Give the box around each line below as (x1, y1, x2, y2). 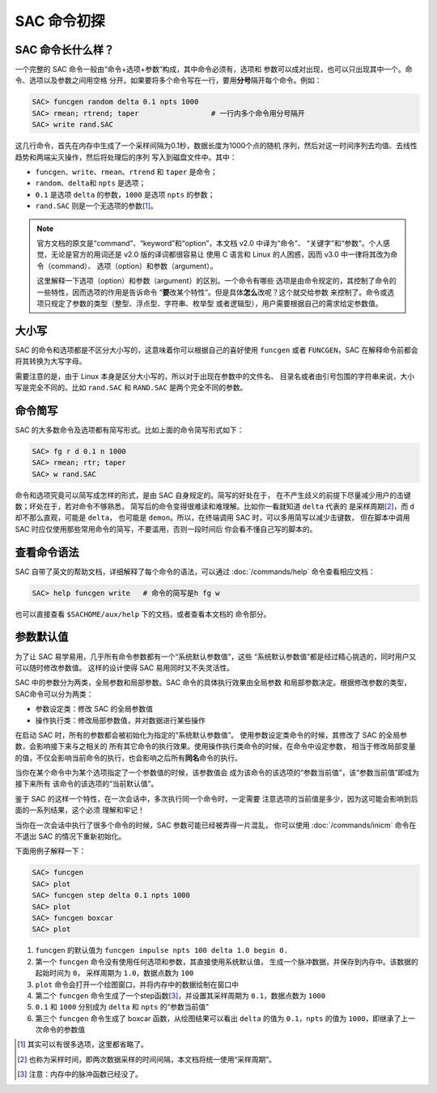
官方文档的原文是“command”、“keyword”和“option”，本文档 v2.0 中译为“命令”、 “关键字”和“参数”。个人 (36, 238, 384, 248)
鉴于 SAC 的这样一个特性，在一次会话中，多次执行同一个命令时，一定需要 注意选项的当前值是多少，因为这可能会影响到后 (15, 793, 418, 803)
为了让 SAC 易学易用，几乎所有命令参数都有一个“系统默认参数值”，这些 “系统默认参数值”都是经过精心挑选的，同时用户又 (15, 652, 417, 661)
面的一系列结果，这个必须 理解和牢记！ (15, 806, 145, 815)
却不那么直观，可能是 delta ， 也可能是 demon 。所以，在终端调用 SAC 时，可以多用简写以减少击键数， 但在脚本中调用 (15, 512, 410, 522)
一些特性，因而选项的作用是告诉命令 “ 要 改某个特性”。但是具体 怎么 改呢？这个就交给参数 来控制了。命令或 (36, 287, 388, 297)
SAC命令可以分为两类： (15, 689, 94, 699)
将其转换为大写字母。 (15, 356, 87, 366)
